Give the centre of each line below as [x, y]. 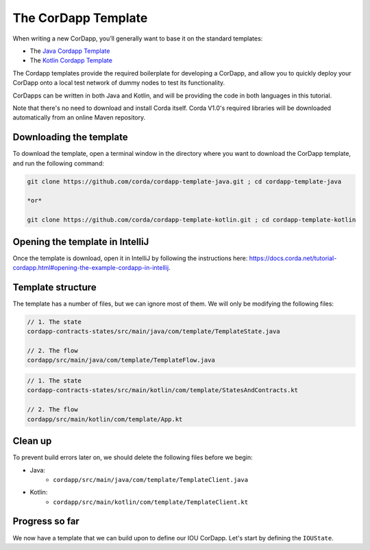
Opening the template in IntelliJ [81, 241]
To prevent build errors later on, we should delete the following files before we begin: [133, 457]
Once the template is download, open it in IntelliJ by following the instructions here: [130, 258]
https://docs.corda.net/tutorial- [293, 258]
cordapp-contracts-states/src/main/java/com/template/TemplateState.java [153, 332]
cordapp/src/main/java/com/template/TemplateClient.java [151, 480]
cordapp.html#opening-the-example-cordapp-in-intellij [91, 268]
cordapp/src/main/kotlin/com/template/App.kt [105, 419]
